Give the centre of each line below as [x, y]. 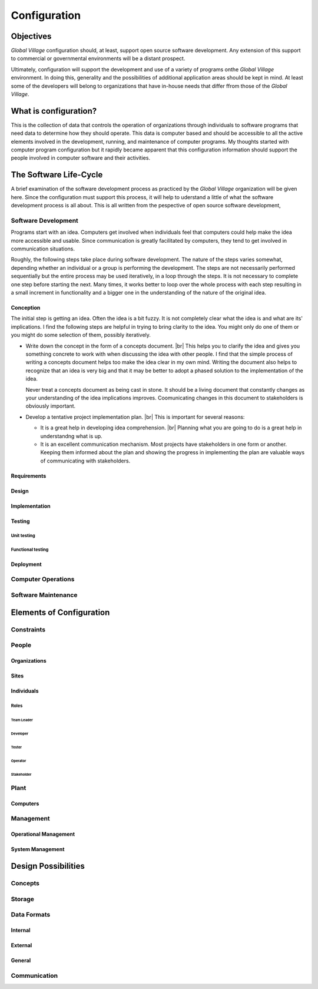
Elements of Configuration [60, 612]
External [21, 945]
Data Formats [31, 915]
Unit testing [23, 536]
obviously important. [51, 406]
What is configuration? [54, 111]
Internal [21, 930]
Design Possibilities [48, 866]
